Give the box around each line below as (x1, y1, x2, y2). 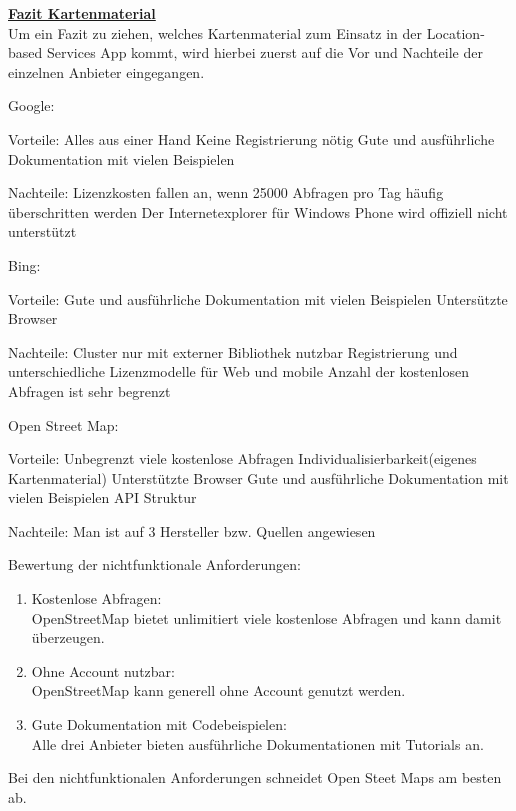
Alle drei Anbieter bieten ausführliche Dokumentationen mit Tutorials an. (31, 733, 484, 754)
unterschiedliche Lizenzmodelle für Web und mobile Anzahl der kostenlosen (8, 361, 469, 382)
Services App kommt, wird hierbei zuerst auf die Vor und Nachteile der (46, 42, 483, 63)
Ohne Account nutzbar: (31, 660, 175, 681)
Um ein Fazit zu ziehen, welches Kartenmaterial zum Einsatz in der (8, 22, 423, 43)
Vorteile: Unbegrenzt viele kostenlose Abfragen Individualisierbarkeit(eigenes (8, 448, 477, 469)
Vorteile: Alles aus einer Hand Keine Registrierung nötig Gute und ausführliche (8, 128, 495, 149)
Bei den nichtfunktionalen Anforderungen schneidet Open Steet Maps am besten (8, 767, 502, 788)
